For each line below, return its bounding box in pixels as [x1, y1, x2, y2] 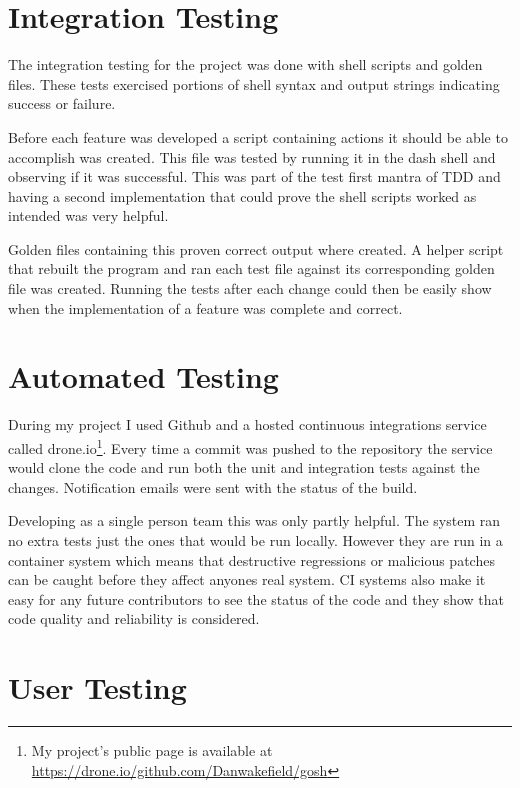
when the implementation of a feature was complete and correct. [8, 297, 403, 318]
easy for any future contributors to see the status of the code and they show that [8, 588, 505, 609]
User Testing [8, 667, 187, 708]
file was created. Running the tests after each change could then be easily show [8, 278, 492, 299]
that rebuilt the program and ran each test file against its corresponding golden [8, 258, 495, 279]
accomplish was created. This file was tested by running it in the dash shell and [8, 146, 496, 167]
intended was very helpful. [8, 205, 169, 226]
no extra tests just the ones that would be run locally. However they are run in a [8, 530, 503, 550]
